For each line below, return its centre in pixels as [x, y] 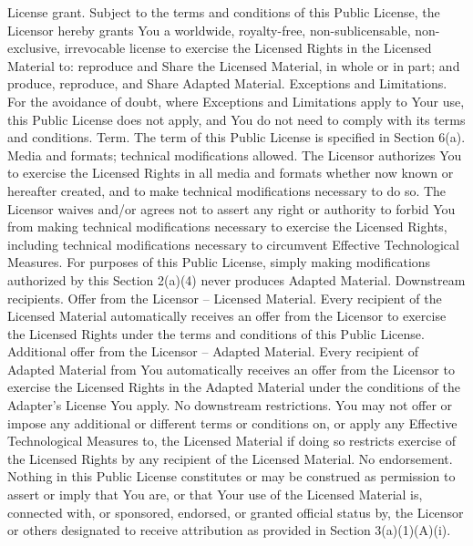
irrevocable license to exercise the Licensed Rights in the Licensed [248, 48]
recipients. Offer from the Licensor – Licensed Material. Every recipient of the [225, 298]
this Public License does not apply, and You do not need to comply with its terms [236, 119]
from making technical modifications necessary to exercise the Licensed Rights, [227, 227]
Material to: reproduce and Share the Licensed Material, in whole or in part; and [234, 65]
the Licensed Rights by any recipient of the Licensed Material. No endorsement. [230, 458]
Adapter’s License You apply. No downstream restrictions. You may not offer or [230, 405]
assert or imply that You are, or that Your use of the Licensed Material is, [215, 494]
